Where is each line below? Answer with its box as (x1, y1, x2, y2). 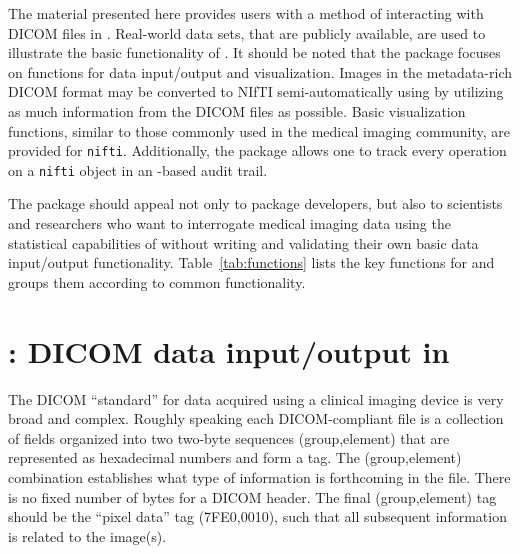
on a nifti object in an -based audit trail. (8, 159, 268, 180)
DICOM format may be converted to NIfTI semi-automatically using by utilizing (8, 81, 504, 102)
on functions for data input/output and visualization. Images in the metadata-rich (8, 61, 512, 82)
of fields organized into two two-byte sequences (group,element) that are (8, 427, 450, 448)
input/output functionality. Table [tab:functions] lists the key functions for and (8, 252, 495, 273)
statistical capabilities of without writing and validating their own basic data (8, 232, 479, 253)
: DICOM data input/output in (8, 330, 450, 371)
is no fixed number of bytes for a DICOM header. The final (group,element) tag (8, 486, 497, 507)
